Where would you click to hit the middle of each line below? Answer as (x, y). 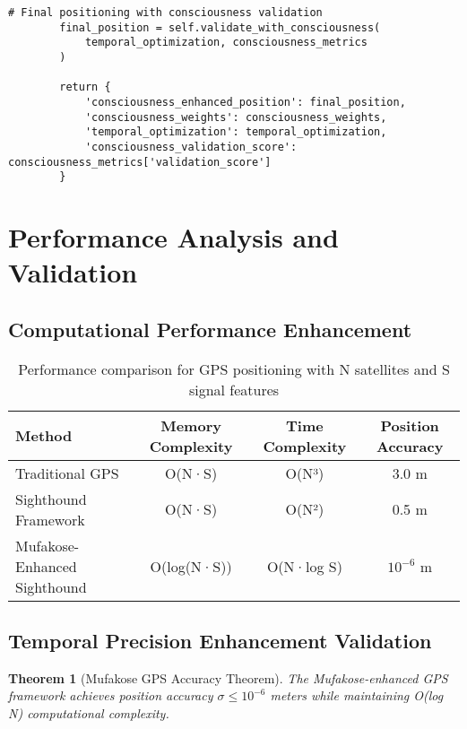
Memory (191, 425)
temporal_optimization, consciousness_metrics (226, 43)
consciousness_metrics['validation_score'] (140, 162)
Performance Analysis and (173, 237)
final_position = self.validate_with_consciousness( (220, 27)
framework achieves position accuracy (111, 695)
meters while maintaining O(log (357, 695)
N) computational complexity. (89, 713)
